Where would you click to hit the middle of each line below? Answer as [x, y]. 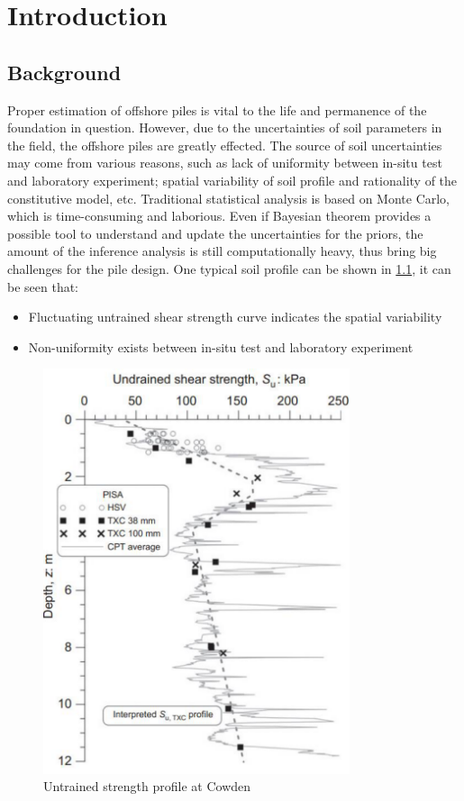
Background [64, 72]
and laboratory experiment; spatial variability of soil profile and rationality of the [232, 180]
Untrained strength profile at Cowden [147, 786]
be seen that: [43, 286]
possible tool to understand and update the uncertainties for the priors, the [215, 233]
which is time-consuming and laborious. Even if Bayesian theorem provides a [219, 216]
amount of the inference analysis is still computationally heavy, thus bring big [222, 251]
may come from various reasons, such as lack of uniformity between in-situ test [225, 163]
